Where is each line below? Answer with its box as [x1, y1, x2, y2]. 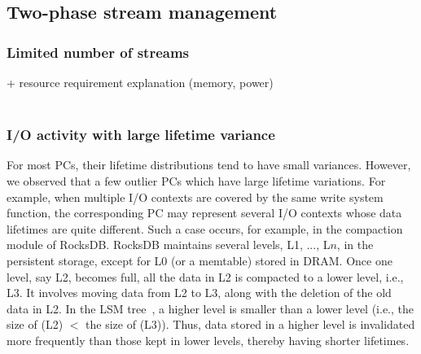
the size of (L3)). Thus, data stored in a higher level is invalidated [86, 316, 415, 333]
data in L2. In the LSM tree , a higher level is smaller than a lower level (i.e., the [7, 299, 414, 317]
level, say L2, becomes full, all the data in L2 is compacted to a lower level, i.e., [7, 268, 404, 285]
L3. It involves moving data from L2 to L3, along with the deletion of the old [7, 284, 392, 301]
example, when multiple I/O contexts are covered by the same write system [7, 188, 384, 205]
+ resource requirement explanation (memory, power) [7, 74, 274, 90]
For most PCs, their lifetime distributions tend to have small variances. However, [7, 156, 411, 173]
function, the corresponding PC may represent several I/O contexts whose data [7, 204, 402, 221]
